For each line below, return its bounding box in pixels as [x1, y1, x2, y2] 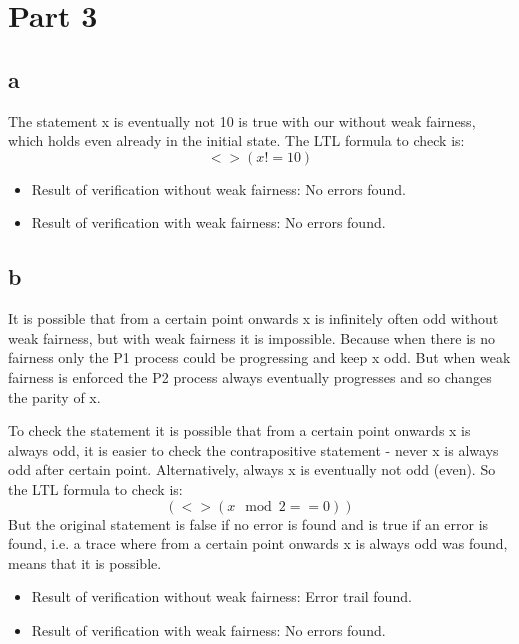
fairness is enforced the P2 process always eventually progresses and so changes [8, 366, 492, 387]
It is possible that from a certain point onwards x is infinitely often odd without [8, 308, 499, 329]
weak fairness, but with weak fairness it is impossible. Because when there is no [8, 327, 496, 348]
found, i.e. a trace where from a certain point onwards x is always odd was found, [8, 533, 508, 554]
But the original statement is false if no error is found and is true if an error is [8, 513, 489, 534]
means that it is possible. [8, 552, 162, 573]
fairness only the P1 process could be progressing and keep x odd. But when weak [8, 347, 511, 368]
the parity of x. [8, 386, 101, 407]
